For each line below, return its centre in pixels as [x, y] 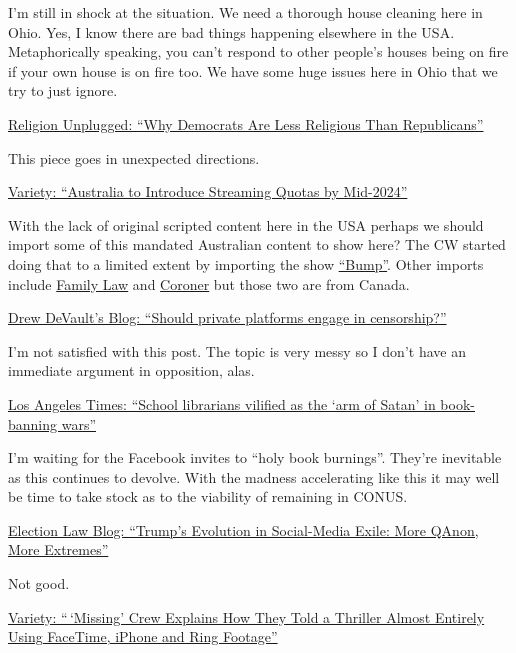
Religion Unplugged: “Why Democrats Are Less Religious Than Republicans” [246, 123]
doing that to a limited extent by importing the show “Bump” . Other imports [246, 263]
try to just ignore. [63, 90]
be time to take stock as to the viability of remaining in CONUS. [208, 496]
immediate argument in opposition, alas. [131, 370]
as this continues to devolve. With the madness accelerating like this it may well [254, 476]
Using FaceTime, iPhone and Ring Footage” [143, 636]
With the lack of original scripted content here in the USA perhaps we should [246, 224]
